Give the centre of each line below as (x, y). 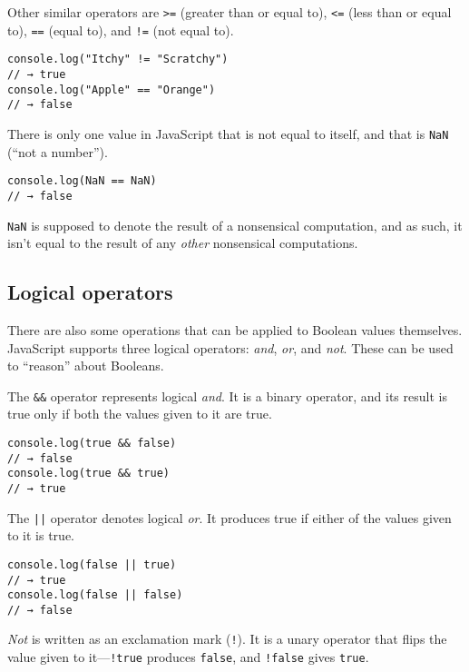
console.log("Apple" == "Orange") (112, 89)
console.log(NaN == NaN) (82, 181)
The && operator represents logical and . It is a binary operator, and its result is (227, 395)
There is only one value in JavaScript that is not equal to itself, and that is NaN (228, 133)
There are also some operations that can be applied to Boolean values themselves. (235, 329)
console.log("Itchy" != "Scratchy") (118, 59)
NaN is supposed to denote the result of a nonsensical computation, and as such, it (235, 225)
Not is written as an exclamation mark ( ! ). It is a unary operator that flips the (227, 639)
